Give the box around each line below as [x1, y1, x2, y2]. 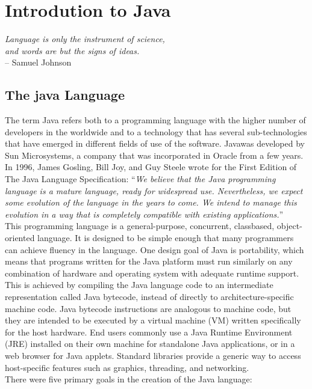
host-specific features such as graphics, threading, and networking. [5, 361, 249, 373]
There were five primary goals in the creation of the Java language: [5, 373, 252, 385]
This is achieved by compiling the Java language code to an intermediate [5, 278, 273, 291]
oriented [5, 231, 35, 244]
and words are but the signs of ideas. [5, 44, 140, 57]
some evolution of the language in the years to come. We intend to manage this [5, 196, 297, 209]
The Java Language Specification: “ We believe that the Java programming [5, 173, 276, 185]
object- [276, 219, 302, 232]
